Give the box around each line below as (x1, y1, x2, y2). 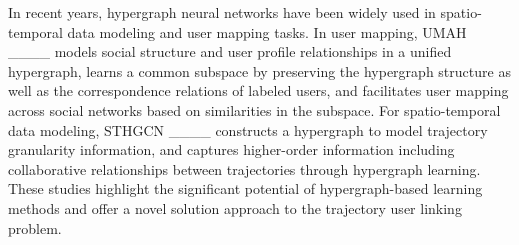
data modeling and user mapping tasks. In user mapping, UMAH (67, 21, 467, 42)
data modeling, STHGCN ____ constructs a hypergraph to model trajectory (8, 119, 488, 140)
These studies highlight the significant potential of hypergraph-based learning (8, 178, 483, 199)
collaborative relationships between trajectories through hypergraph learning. (8, 158, 481, 179)
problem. (8, 217, 62, 238)
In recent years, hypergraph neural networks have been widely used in (8, 2, 436, 22)
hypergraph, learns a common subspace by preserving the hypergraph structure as (8, 60, 511, 81)
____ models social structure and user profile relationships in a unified (8, 41, 452, 62)
